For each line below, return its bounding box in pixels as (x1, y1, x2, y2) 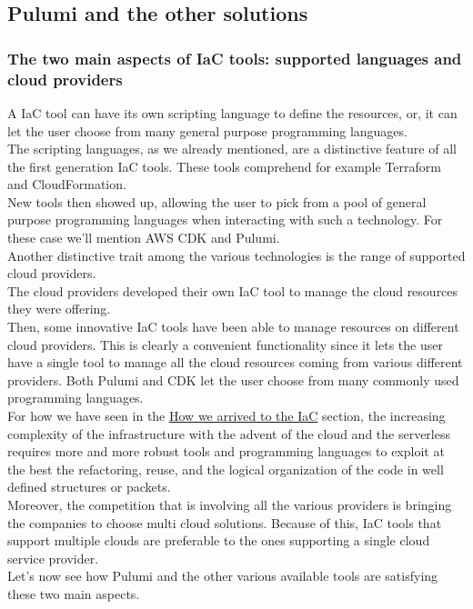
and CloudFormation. (7, 175, 126, 194)
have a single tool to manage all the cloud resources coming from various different (7, 353, 463, 372)
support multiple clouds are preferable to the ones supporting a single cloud (7, 531, 430, 550)
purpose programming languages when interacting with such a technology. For (7, 210, 443, 229)
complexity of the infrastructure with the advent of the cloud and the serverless (7, 424, 451, 443)
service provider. (7, 548, 99, 567)
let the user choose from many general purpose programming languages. (7, 121, 408, 140)
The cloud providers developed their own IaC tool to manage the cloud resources (7, 281, 458, 300)
